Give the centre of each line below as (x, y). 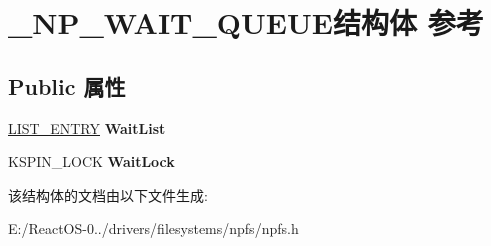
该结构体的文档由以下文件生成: (108, 194)
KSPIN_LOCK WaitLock (91, 161)
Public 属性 (67, 85)
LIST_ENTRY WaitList (87, 127)
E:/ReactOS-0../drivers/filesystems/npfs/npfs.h (153, 228)
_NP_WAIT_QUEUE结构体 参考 (246, 22)
